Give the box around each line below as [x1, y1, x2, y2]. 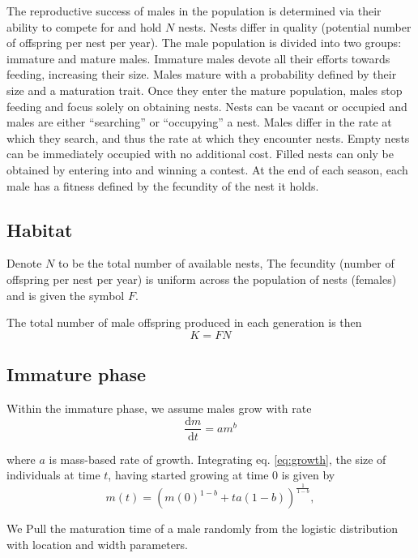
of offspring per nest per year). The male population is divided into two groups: [6, 34, 402, 51]
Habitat [6, 217, 73, 242]
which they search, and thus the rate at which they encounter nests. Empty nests [6, 129, 410, 146]
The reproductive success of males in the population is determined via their [6, 2, 382, 19]
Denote [6, 255, 42, 272]
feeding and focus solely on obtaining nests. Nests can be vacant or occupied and [6, 97, 407, 114]
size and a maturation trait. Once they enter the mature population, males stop [6, 81, 403, 98]
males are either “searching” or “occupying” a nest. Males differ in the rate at [6, 114, 392, 131]
